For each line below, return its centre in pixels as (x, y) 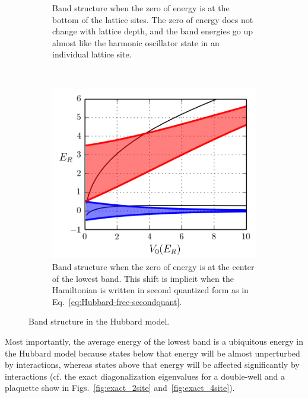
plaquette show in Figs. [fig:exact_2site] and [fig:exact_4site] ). (120, 388)
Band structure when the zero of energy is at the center (153, 267)
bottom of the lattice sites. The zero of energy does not (153, 19)
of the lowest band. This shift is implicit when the (143, 278)
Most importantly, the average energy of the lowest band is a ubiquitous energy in (154, 341)
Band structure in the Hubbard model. (99, 321)
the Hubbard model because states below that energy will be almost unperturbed (153, 353)
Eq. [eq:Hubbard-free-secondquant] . (117, 301)
